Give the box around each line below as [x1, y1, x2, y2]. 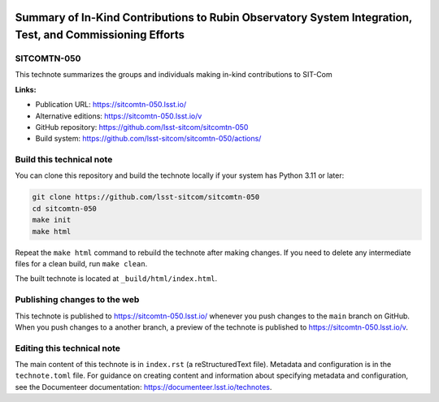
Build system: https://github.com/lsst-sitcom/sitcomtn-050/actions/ [35, 134, 262, 144]
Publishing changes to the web [15, 294, 140, 305]
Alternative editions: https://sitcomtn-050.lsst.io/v [35, 110, 202, 121]
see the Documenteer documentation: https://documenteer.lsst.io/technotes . [15, 382, 272, 391]
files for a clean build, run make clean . [15, 258, 148, 268]
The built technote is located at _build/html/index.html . [15, 274, 218, 283]
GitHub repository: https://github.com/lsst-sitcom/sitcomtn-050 [35, 122, 249, 132]
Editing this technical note [15, 342, 121, 353]
